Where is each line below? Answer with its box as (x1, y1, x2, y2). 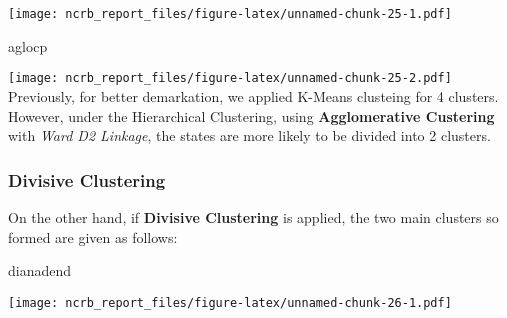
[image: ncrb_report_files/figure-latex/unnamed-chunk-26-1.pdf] (8, 295, 452, 310)
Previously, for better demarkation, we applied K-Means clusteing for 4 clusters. (8, 85, 499, 106)
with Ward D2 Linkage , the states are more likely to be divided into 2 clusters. (8, 125, 491, 146)
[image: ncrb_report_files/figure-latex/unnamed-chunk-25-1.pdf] (8, 7, 452, 21)
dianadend (8, 260, 72, 281)
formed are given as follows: (8, 226, 178, 247)
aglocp (8, 35, 48, 56)
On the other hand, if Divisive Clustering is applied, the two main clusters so (8, 206, 499, 227)
